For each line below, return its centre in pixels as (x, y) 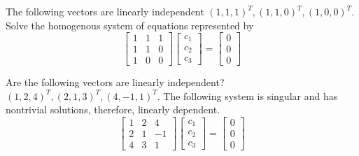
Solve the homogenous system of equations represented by (130, 25)
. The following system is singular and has (247, 95)
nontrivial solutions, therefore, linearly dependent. (113, 109)
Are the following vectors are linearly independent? (115, 82)
